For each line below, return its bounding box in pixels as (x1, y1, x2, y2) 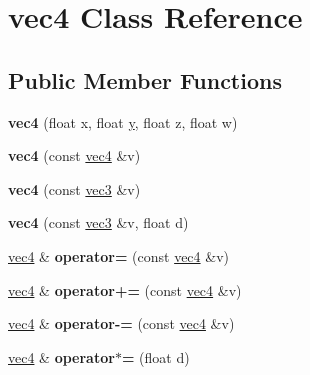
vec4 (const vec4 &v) (8, 145, 141, 166)
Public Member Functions (8, 64, 282, 95)
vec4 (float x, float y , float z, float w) (8, 111, 238, 132)
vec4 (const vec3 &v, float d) (8, 212, 189, 233)
